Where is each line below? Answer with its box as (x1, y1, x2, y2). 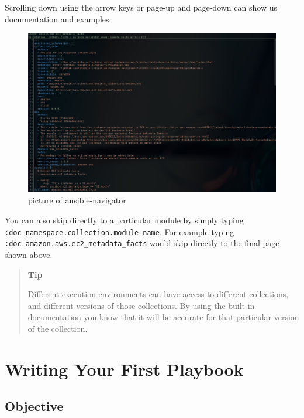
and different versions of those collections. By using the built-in (27, 299, 255, 311)
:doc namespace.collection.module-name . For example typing (5, 225, 234, 237)
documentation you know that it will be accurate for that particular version (27, 311, 299, 323)
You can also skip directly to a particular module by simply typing (5, 214, 244, 226)
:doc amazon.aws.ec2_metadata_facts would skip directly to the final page (5, 237, 279, 249)
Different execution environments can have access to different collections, (27, 288, 289, 300)
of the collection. (27, 322, 88, 334)
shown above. (5, 248, 53, 260)
